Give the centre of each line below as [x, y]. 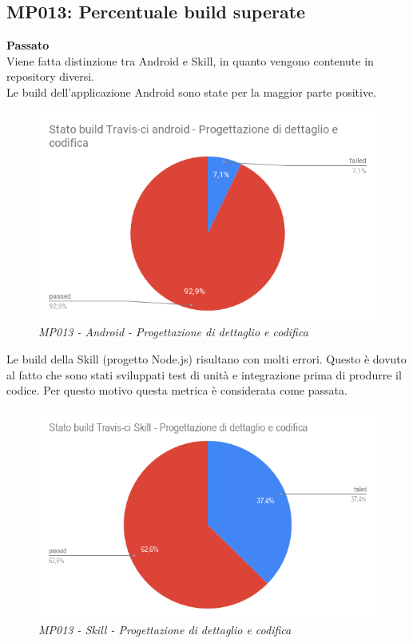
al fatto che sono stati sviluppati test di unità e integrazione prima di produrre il [204, 374]
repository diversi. [50, 76]
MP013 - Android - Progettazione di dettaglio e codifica [173, 332]
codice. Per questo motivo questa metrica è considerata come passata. [177, 390]
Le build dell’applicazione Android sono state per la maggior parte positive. [192, 91]
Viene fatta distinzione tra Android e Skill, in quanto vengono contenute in [190, 60]
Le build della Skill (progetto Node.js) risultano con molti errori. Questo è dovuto [206, 358]
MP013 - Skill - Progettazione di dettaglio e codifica [165, 630]
